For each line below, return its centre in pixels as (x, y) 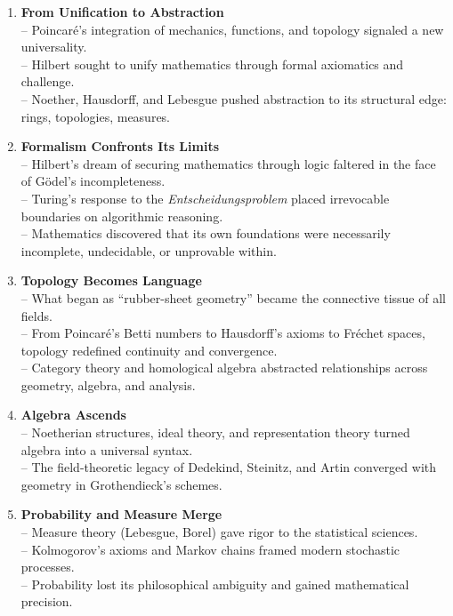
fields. (36, 315)
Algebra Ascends (73, 415)
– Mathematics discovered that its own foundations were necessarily (206, 233)
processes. (48, 567)
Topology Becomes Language (111, 280)
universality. (54, 47)
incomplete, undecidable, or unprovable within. (149, 250)
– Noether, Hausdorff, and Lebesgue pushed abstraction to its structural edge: (234, 98)
